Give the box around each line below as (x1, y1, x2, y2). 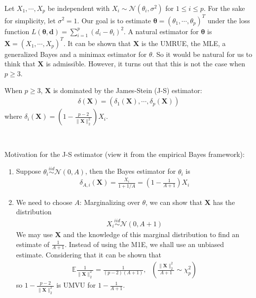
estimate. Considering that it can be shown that (16, 249, 162, 260)
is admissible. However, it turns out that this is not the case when (46, 58, 246, 69)
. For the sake (203, 3, 245, 13)
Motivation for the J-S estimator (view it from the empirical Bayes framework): (4, 149, 245, 159)
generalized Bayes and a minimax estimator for (4, 49, 147, 59)
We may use (16, 229, 53, 239)
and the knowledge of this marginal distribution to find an (63, 229, 240, 239)
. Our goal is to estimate (77, 15, 151, 25)
